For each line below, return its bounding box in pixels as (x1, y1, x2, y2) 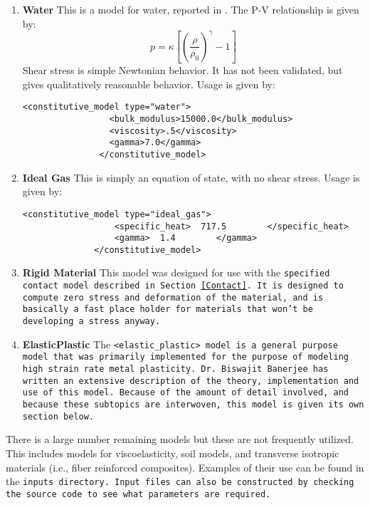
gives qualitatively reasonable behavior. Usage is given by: (22, 76, 275, 91)
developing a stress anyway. (22, 316, 161, 327)
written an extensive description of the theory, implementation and (22, 375, 359, 386)
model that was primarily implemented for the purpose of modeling (22, 352, 349, 363)
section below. (22, 411, 95, 422)
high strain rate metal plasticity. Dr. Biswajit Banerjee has (22, 364, 329, 375)
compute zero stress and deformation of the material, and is (22, 292, 324, 303)
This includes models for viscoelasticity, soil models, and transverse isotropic (6, 445, 339, 460)
